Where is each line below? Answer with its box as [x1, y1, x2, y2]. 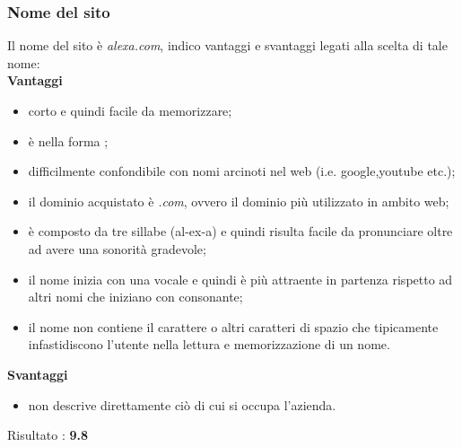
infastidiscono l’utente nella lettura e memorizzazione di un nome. [28, 335, 390, 354]
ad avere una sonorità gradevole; [28, 239, 206, 258]
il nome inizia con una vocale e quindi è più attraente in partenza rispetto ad [28, 269, 453, 288]
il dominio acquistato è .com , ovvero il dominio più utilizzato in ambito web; [28, 191, 449, 210]
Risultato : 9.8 [7, 425, 89, 444]
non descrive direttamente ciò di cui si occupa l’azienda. [28, 395, 336, 414]
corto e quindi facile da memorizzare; [28, 101, 232, 119]
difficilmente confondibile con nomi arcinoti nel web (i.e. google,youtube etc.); [28, 162, 456, 180]
